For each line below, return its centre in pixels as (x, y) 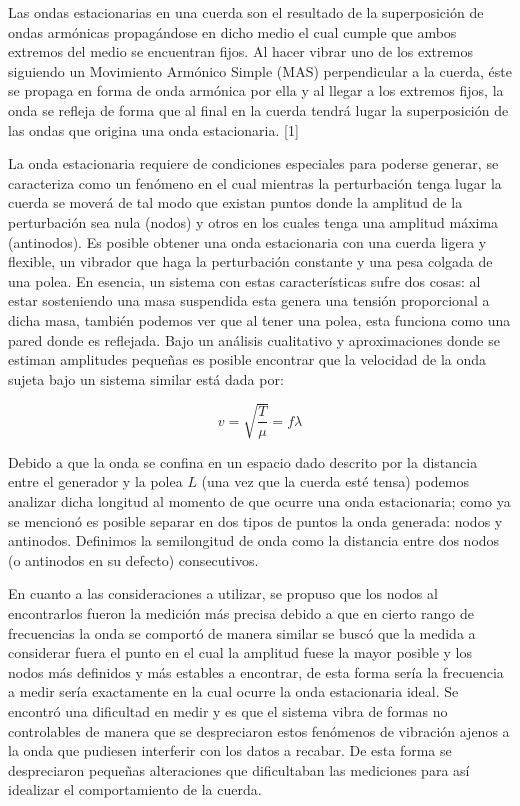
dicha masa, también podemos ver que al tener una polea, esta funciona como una (259, 319)
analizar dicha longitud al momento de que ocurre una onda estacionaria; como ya (259, 501)
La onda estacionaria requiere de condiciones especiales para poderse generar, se (253, 163)
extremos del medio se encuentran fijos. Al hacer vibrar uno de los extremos (240, 51)
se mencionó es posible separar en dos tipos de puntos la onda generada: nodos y (255, 520)
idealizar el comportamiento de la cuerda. (135, 789)
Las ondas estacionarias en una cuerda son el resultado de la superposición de (246, 12)
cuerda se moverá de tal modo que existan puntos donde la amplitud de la (235, 202)
